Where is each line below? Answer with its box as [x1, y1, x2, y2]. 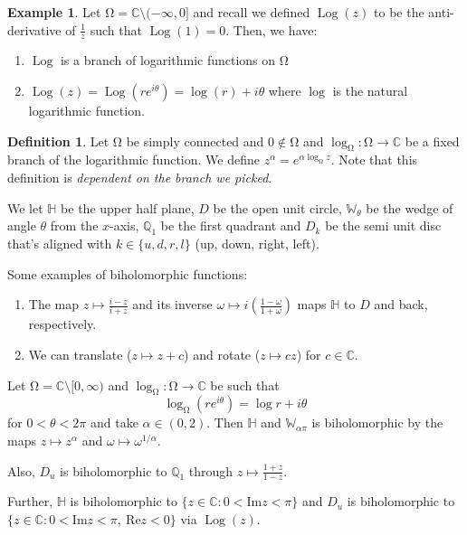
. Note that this [330, 150, 418, 169]
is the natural [332, 81, 408, 100]
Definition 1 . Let [7, 131, 110, 150]
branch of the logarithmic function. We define [7, 150, 260, 169]
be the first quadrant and [160, 216, 301, 235]
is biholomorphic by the [311, 413, 443, 432]
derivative [7, 20, 62, 39]
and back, [374, 295, 428, 314]
